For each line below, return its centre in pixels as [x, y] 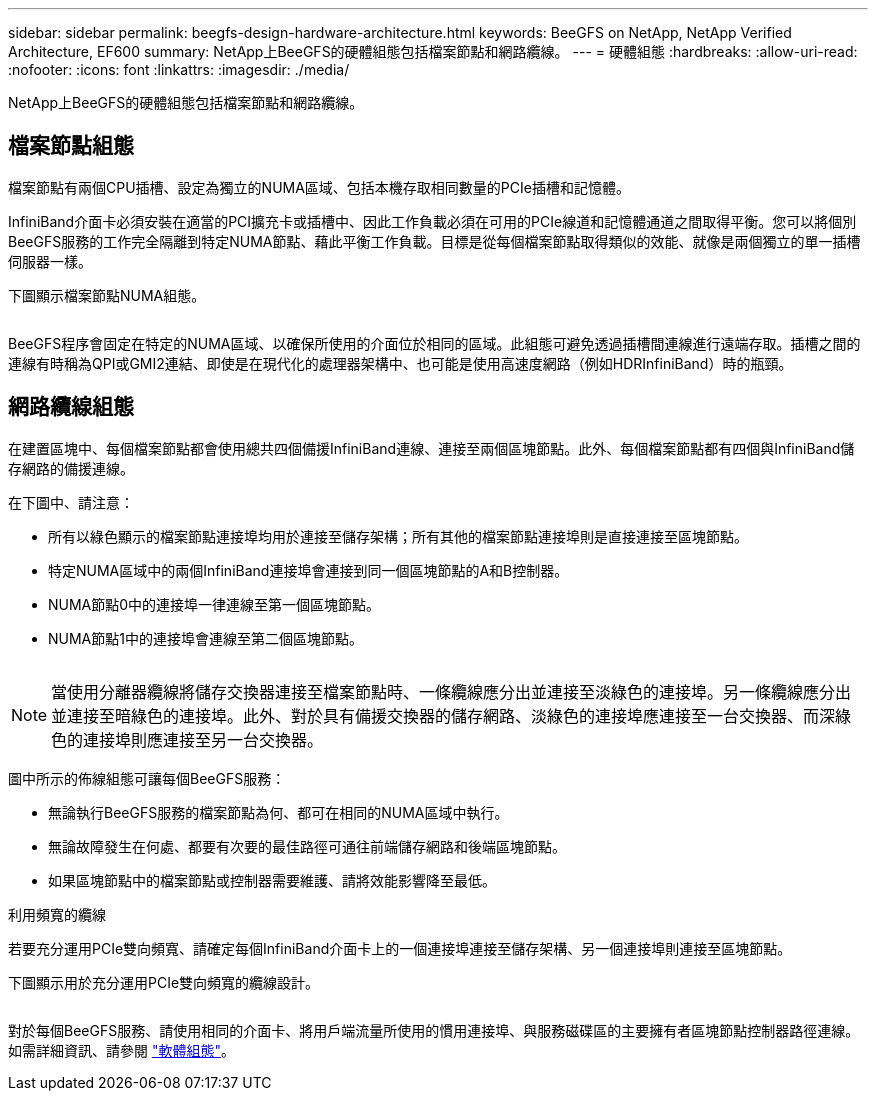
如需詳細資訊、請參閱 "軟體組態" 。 [121, 1050]
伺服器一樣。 [50, 261]
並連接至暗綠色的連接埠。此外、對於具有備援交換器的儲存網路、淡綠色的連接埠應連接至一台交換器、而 [435, 715]
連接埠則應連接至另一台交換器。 [203, 739]
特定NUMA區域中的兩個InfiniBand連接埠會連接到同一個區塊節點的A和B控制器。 [308, 570]
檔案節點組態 [71, 146]
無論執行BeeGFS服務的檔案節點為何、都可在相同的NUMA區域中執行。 [278, 812]
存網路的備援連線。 [71, 468]
